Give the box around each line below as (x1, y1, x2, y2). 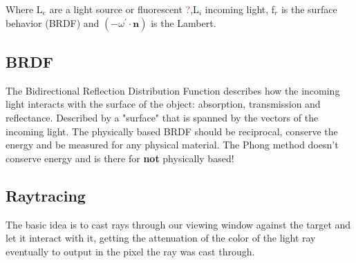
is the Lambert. (151, 15, 216, 30)
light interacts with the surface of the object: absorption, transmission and (6, 97, 321, 111)
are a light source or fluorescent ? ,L (49, 2, 199, 16)
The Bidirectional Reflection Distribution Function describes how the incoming (6, 83, 340, 97)
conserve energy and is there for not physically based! (6, 150, 234, 165)
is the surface (281, 2, 337, 16)
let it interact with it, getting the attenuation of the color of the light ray (6, 231, 316, 245)
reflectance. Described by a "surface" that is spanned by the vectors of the (6, 110, 319, 124)
